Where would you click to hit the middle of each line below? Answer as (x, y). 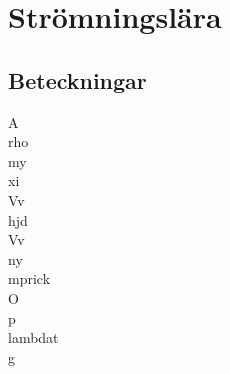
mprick (29, 278)
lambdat (33, 337)
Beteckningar (77, 79)
